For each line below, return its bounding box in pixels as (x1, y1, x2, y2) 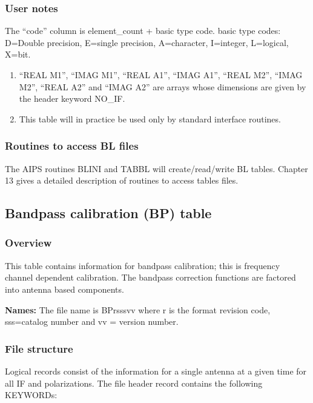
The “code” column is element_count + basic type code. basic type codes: (5, 24, 281, 37)
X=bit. (5, 48, 31, 61)
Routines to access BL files (5, 138, 139, 153)
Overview (5, 235, 52, 250)
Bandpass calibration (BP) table (5, 204, 212, 222)
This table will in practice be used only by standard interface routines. (19, 112, 281, 125)
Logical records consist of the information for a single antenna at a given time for (5, 364, 307, 377)
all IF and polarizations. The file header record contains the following (5, 376, 263, 389)
